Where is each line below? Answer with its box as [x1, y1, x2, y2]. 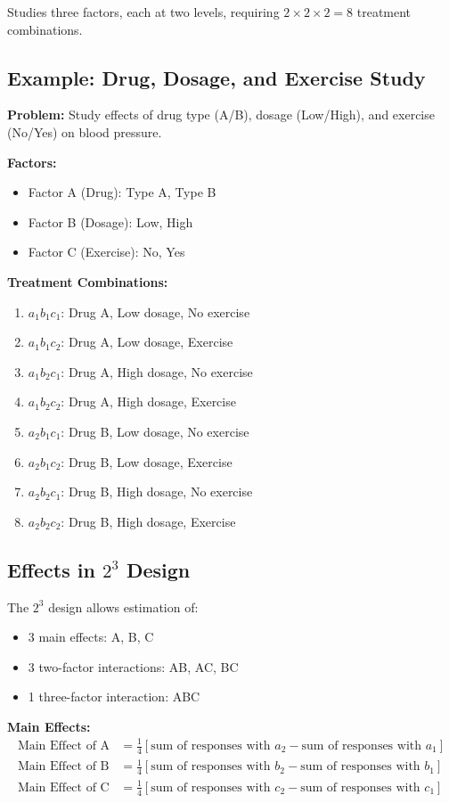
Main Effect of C [17, 781, 110, 794]
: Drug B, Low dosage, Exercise [61, 452, 233, 471]
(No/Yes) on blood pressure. [7, 122, 162, 141]
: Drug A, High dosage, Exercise [61, 392, 236, 411]
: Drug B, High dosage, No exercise [61, 482, 253, 501]
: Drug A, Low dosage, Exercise [61, 332, 233, 351]
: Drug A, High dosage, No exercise [61, 362, 253, 381]
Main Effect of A [17, 740, 110, 752]
